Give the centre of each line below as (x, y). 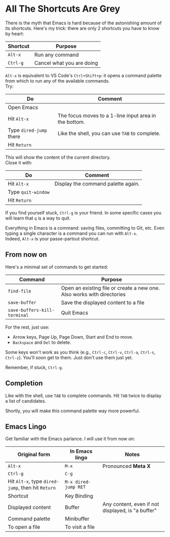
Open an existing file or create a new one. (111, 288)
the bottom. (71, 122)
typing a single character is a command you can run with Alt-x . (71, 233)
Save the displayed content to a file (103, 302)
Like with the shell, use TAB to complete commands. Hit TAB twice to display (83, 396)
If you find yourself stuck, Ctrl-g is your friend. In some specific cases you (83, 212)
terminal (18, 315)
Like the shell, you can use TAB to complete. (109, 133)
